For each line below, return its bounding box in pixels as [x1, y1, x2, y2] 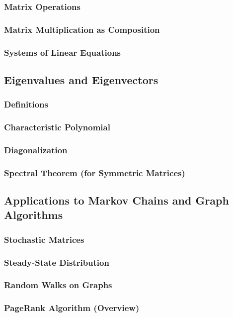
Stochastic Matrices [4, 233, 84, 245]
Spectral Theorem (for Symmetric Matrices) [4, 166, 185, 179]
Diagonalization [4, 143, 68, 156]
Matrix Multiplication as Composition [4, 23, 160, 35]
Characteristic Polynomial [4, 121, 110, 133]
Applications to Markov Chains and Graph [4, 193, 229, 208]
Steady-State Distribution [4, 256, 109, 268]
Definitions [4, 98, 48, 110]
